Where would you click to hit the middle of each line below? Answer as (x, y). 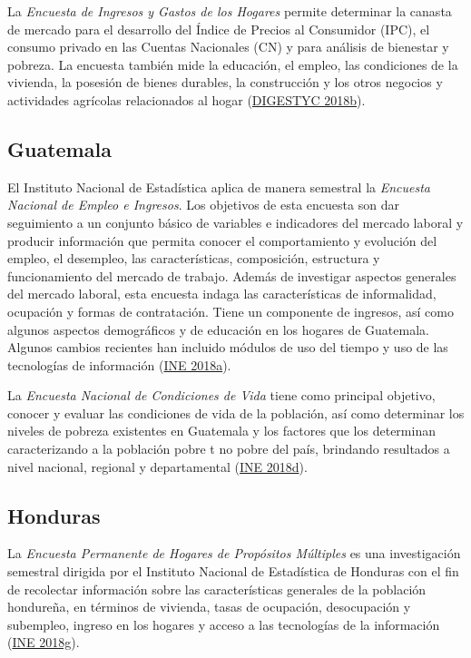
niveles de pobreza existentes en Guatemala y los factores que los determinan (221, 431)
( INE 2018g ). (44, 642)
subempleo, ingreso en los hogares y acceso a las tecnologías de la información (224, 624)
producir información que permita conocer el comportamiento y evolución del (222, 240)
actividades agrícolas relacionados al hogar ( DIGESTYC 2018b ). (186, 99)
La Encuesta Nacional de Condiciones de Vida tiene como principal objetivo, (221, 395)
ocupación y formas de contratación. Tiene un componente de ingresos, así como (231, 311)
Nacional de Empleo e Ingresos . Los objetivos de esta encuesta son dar (203, 205)
